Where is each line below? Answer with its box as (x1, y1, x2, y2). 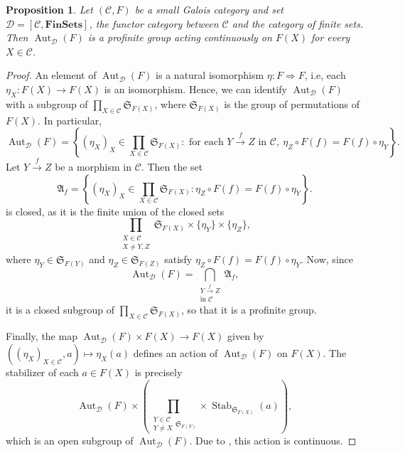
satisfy (164, 251, 193, 266)
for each (189, 137, 224, 148)
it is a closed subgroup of (6, 302, 115, 317)
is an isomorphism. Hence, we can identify (104, 81, 287, 96)
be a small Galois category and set (134, 2, 283, 16)
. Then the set (141, 159, 203, 174)
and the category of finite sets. (232, 16, 364, 31)
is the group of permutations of (224, 96, 360, 111)
